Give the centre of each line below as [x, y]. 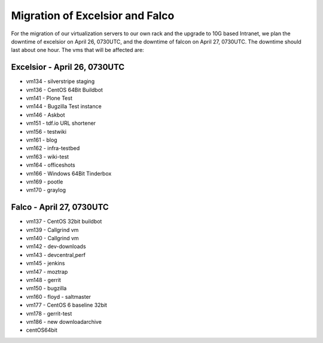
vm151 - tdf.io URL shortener [61, 123]
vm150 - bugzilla [46, 288]
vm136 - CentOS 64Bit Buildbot [64, 90]
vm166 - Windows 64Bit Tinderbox [69, 173]
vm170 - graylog [46, 190]
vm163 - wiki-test [47, 157]
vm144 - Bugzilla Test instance [64, 106]
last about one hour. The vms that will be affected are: [77, 50]
